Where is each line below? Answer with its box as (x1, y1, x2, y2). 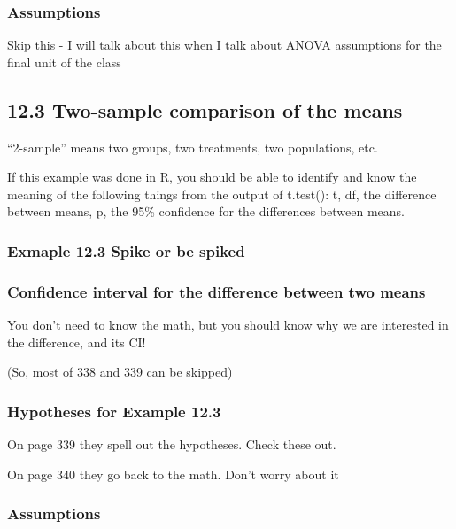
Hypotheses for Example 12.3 (7, 400, 221, 422)
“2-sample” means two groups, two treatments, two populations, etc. (7, 137, 378, 156)
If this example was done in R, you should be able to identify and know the (7, 167, 417, 186)
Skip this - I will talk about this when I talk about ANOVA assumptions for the (7, 35, 442, 54)
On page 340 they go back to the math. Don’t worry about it (7, 464, 339, 483)
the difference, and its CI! (7, 332, 146, 351)
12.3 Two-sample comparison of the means (7, 96, 403, 123)
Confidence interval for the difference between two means (7, 280, 426, 302)
